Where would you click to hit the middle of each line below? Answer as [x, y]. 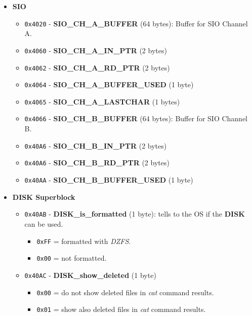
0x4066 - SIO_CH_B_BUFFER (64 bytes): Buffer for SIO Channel [136, 118]
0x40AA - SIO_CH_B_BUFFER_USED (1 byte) [109, 180]
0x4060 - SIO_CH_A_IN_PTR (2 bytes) [96, 50]
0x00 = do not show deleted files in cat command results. [125, 292]
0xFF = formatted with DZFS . [84, 241]
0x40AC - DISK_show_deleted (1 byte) [90, 275]
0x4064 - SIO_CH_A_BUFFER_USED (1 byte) [109, 84]
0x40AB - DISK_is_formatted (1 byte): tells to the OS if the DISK [135, 214]
